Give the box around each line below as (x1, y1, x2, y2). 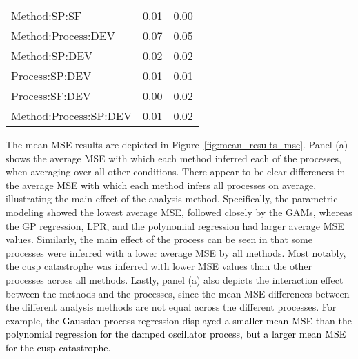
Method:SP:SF (11, 8, 82, 23)
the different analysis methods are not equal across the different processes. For (6, 300, 337, 314)
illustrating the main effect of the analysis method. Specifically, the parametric (6, 191, 338, 206)
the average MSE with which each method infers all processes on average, (6, 177, 317, 192)
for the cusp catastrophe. (6, 340, 111, 354)
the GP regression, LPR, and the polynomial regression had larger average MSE (6, 218, 344, 233)
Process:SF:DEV (11, 88, 91, 104)
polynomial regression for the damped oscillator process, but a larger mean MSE (6, 327, 346, 341)
